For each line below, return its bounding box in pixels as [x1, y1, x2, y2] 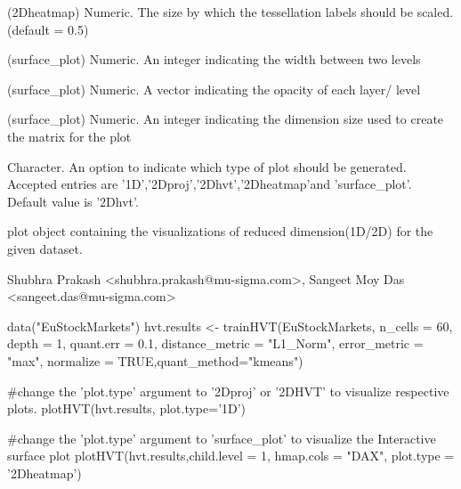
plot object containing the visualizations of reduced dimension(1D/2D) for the [7, 222, 433, 240]
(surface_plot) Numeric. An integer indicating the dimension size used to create [7, 110, 444, 128]
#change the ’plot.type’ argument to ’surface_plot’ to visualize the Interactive [7, 428, 436, 447]
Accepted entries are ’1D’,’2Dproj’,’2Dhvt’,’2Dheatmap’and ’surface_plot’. [7, 175, 412, 193]
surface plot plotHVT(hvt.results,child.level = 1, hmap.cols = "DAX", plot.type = [7, 446, 455, 465]
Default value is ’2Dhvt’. [7, 192, 139, 210]
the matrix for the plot [7, 126, 132, 145]
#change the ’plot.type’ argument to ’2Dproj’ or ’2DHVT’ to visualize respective [7, 381, 449, 400]
